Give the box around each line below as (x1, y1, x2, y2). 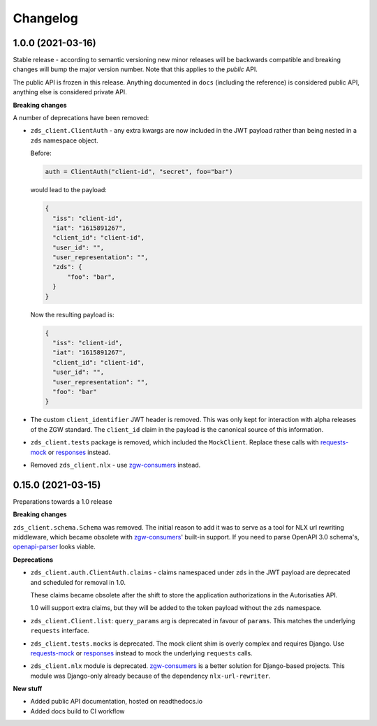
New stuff (13, 685, 43, 693)
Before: (30, 149, 52, 157)
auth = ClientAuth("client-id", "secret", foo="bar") (45, 168, 233, 176)
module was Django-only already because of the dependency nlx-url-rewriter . (30, 671, 271, 680)
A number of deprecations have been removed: (13, 114, 149, 122)
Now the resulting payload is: (30, 310, 114, 319)
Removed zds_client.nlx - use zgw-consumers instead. (30, 460, 201, 469)
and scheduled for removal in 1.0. (30, 578, 126, 586)
